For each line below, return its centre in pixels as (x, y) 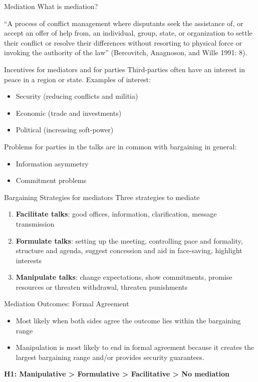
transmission (35, 223)
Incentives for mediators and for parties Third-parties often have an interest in (124, 69)
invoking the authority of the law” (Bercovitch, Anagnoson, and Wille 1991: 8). (126, 52)
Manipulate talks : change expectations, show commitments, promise (124, 277)
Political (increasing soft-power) (65, 130)
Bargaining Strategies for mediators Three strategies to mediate (102, 197)
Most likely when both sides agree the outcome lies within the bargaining (128, 321)
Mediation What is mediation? (51, 6)
